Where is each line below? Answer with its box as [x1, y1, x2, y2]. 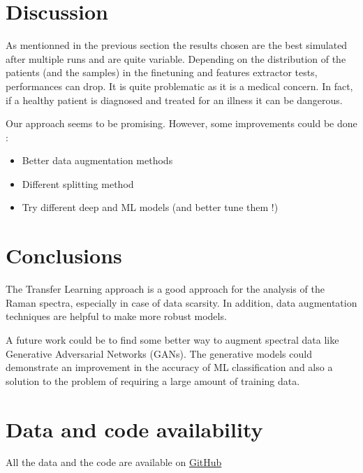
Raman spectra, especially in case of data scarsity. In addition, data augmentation [6, 295, 357, 310]
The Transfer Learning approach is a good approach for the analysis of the [6, 282, 325, 296]
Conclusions [6, 241, 122, 270]
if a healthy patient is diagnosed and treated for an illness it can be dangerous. [6, 92, 343, 107]
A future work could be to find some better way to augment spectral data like [6, 332, 339, 347]
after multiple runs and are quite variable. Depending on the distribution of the [6, 51, 346, 66]
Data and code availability [6, 414, 263, 443]
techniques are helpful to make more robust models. [6, 309, 227, 323]
